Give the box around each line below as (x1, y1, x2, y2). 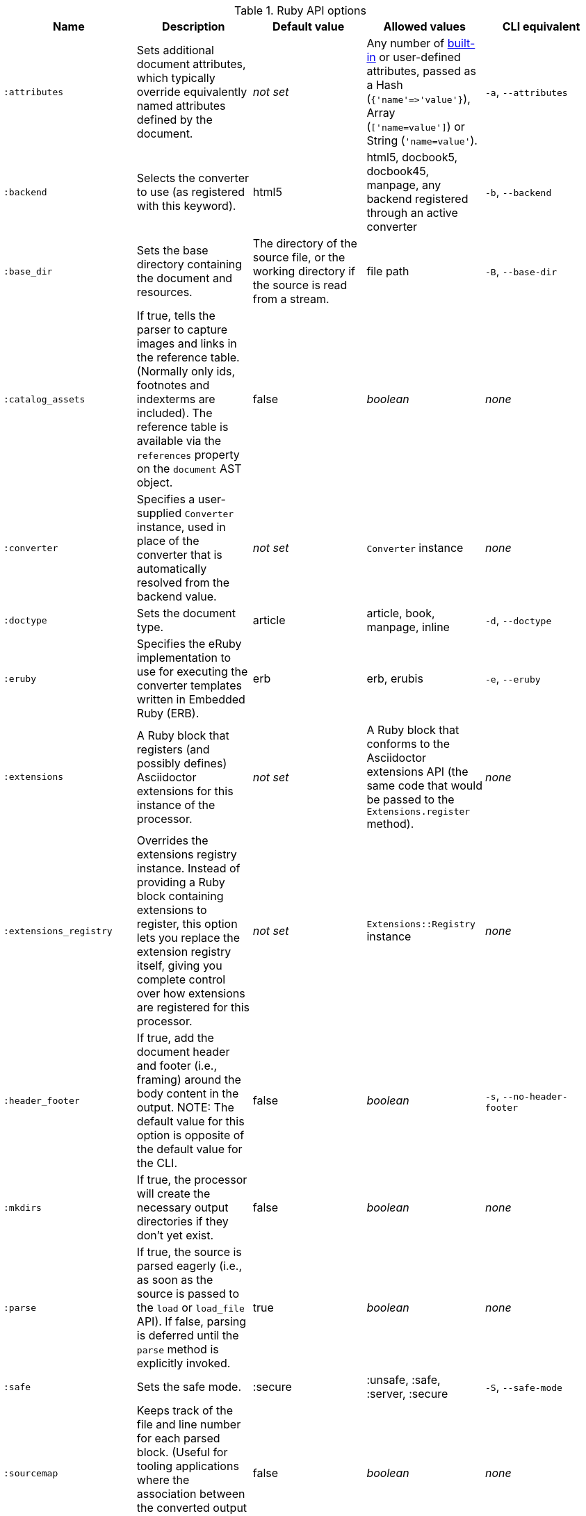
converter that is (136, 548, 222, 562)
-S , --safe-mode (485, 1380, 562, 1394)
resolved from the (136, 576, 230, 589)
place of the (136, 534, 200, 548)
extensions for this (136, 783, 234, 798)
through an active (366, 206, 458, 220)
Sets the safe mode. (136, 1380, 242, 1394)
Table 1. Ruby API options (234, 3, 367, 17)
